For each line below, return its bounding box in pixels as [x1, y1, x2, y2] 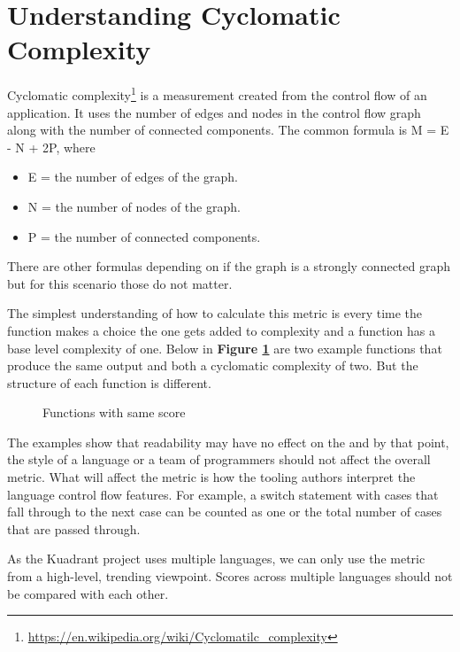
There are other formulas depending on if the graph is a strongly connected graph [7, 257, 451, 276]
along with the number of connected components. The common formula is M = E [7, 120, 449, 139]
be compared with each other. [7, 584, 169, 602]
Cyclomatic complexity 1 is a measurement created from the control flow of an [7, 83, 427, 104]
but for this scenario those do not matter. [7, 274, 233, 292]
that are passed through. [7, 519, 141, 538]
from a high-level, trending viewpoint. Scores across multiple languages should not [7, 567, 453, 586]
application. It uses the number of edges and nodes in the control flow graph [7, 103, 421, 121]
